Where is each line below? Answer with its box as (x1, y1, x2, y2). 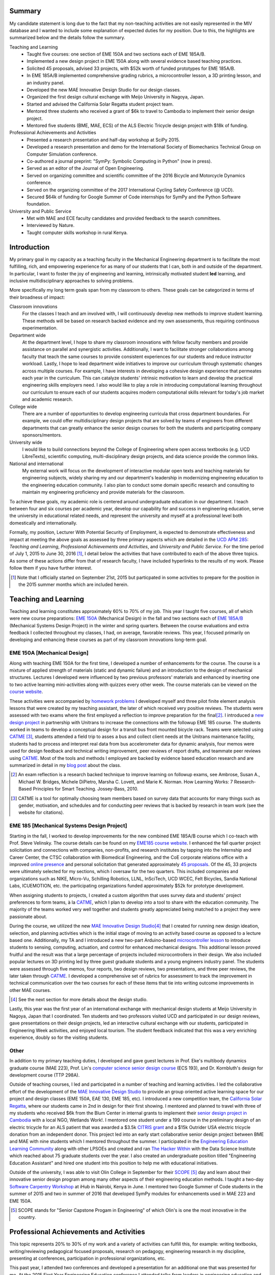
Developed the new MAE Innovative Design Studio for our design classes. (26, 87, 181, 93)
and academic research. (22, 396, 73, 402)
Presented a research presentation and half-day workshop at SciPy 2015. (26, 137, 180, 143)
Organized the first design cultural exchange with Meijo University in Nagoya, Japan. (26, 94, 205, 100)
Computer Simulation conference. (26, 151, 98, 157)
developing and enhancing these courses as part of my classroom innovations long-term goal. (9, 636, 207, 643)
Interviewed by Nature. (26, 222, 75, 228)
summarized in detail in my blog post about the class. (9, 762, 122, 769)
